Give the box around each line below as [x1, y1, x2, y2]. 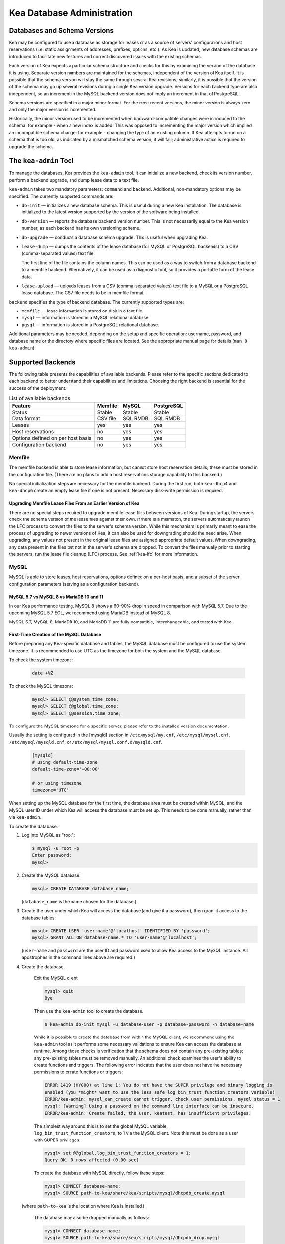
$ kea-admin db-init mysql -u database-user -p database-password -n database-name [44, 1022, 254, 1027]
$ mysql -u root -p [32, 845, 79, 851]
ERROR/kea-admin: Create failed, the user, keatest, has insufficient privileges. [44, 1110, 252, 1116]
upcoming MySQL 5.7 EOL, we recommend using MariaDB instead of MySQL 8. [9, 610, 171, 616]
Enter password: [32, 852, 72, 858]
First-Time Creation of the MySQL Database [9, 631, 102, 637]
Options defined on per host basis [12, 435, 92, 442]
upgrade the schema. [9, 143, 53, 149]
